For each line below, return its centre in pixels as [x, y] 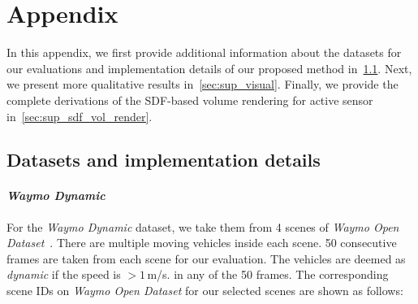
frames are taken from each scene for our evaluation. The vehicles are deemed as [206, 258]
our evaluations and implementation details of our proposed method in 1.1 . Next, [209, 68]
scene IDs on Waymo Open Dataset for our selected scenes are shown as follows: [205, 291]
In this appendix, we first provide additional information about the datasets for [204, 52]
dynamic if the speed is [64, 274]
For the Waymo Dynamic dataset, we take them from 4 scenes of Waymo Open [203, 226]
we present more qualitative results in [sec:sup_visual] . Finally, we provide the [203, 84]
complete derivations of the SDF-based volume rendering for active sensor [190, 100]
